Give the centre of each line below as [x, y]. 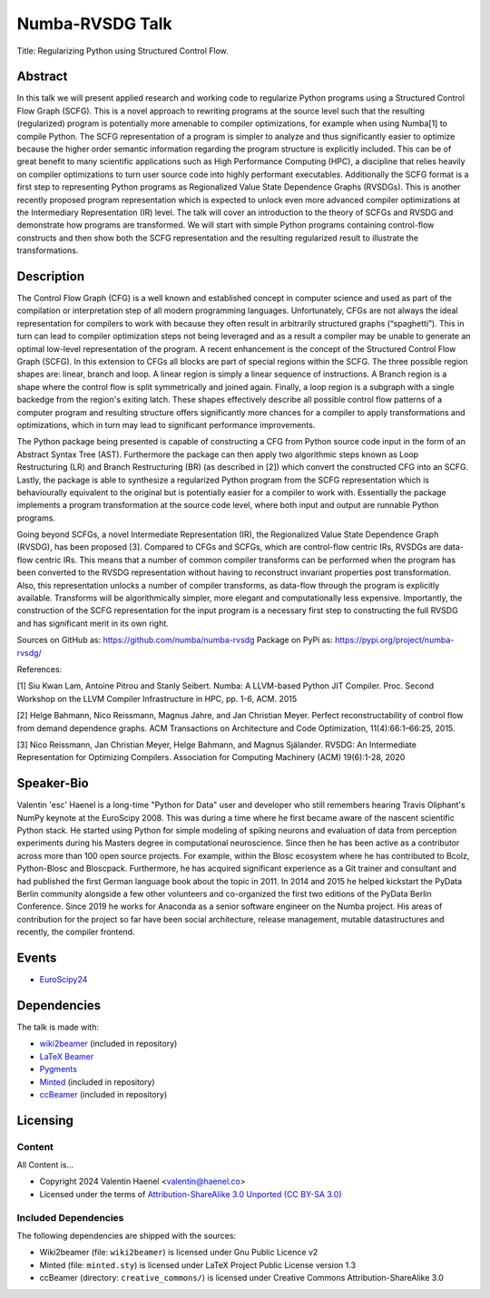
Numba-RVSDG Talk [94, 24]
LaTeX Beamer [67, 1056]
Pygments [58, 1069]
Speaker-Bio [53, 783]
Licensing [45, 1120]
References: [39, 669]
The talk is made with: [58, 1027]
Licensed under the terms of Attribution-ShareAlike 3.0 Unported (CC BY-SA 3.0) [191, 1194]
